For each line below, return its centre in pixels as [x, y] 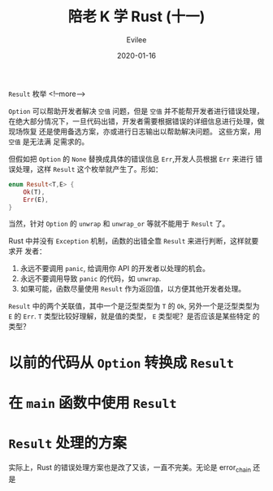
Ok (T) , [34, 192]
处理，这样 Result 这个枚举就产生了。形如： [89, 169]
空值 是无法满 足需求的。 [49, 141]
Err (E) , [36, 199]
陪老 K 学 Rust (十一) [136, 17]
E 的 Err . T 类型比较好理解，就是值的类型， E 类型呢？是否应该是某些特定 [130, 316]
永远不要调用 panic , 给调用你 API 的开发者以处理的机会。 [115, 269]
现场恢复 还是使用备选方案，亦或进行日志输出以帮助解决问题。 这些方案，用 [135, 131]
